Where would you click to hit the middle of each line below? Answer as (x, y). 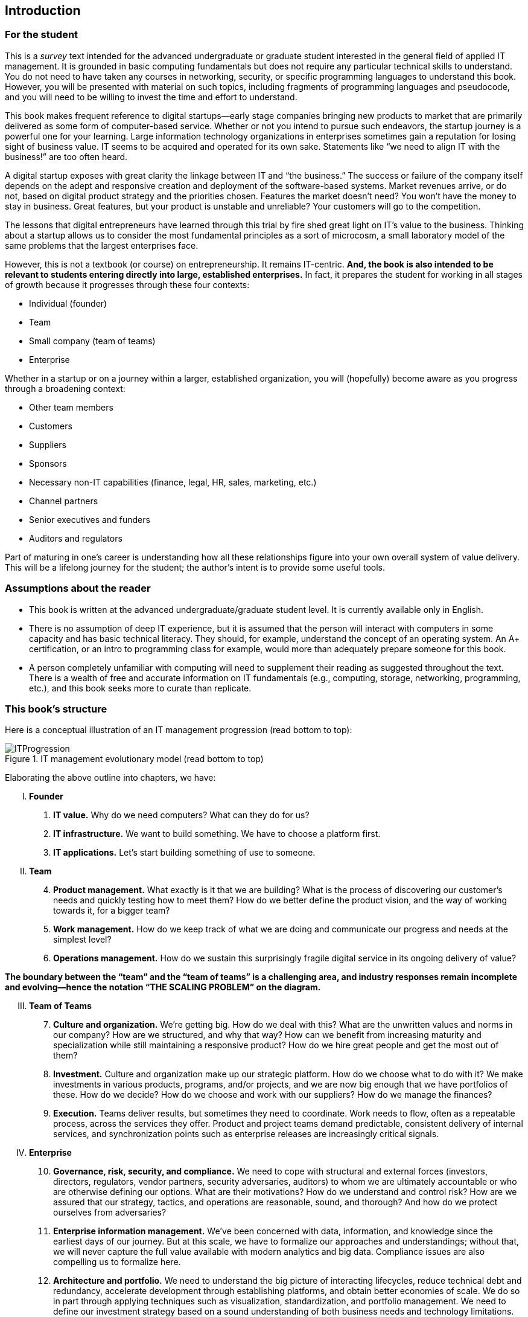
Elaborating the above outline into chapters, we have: (110, 778)
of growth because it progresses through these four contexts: (127, 284)
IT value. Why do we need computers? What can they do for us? (181, 815)
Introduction (43, 11)
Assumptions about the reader (78, 588)
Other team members (71, 407)
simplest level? (82, 940)
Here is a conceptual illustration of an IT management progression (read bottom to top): (179, 730)
